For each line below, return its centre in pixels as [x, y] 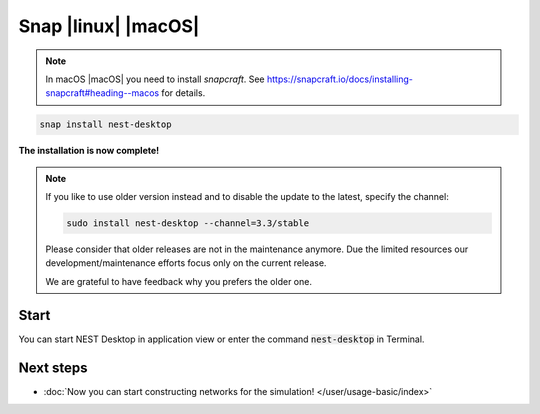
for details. [183, 93]
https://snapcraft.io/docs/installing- [340, 79]
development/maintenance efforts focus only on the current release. [186, 263]
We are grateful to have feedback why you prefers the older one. [178, 281]
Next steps [53, 367]
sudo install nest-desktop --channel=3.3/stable [188, 223]
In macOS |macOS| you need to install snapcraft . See [155, 79]
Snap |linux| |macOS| [109, 26]
